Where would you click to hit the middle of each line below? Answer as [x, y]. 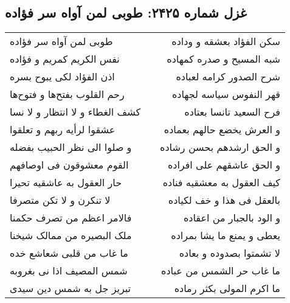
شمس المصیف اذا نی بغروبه [69, 271]
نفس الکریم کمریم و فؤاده [65, 59]
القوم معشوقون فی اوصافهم [69, 165]
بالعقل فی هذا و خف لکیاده [224, 200]
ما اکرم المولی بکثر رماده [227, 288]
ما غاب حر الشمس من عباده [221, 271]
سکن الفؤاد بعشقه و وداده [226, 41]
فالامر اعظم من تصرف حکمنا [71, 218]
